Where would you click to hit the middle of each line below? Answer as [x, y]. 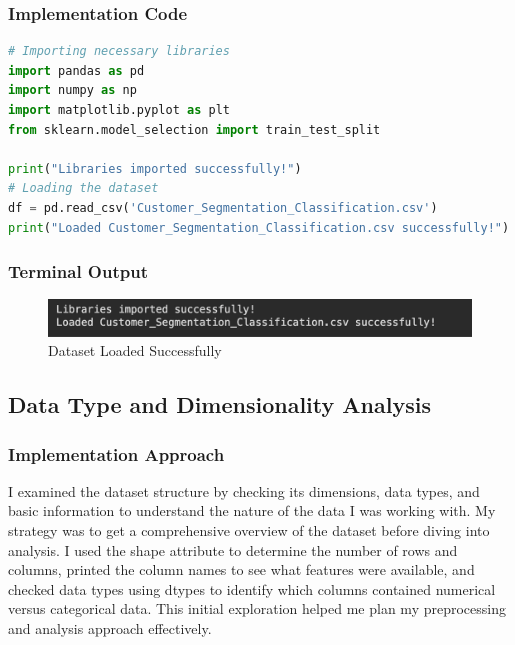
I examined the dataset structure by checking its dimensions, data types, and [244, 490]
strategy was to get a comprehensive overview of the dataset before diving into [249, 530]
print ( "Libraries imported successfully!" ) [155, 168]
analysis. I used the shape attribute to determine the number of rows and [233, 549]
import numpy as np [72, 90]
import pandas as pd [76, 70]
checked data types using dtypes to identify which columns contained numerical [252, 588]
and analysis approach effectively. [110, 627]
